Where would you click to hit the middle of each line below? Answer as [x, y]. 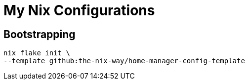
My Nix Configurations [79, 10]
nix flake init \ [37, 53]
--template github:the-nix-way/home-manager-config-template [124, 61]
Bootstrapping [40, 34]
